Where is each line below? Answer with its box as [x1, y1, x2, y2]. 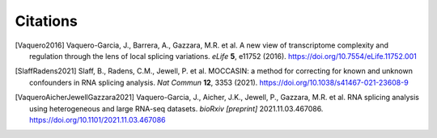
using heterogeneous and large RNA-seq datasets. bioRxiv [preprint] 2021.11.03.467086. [29, 103, 324, 113]
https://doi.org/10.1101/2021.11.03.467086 [29, 115, 166, 124]
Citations [15, 12, 78, 30]
